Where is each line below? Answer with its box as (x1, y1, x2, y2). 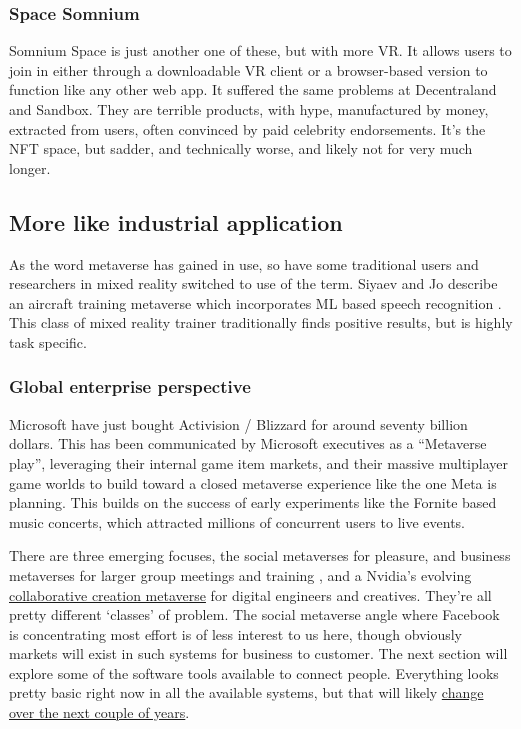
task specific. (9, 331, 87, 352)
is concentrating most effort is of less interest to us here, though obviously (9, 623, 463, 644)
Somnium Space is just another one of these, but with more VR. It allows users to (9, 40, 512, 61)
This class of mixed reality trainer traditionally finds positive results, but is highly (9, 312, 513, 333)
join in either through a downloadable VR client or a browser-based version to (9, 59, 488, 80)
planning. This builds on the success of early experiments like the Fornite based (9, 492, 497, 513)
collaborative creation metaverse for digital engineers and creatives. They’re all (9, 584, 492, 605)
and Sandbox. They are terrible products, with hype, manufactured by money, (9, 99, 489, 119)
